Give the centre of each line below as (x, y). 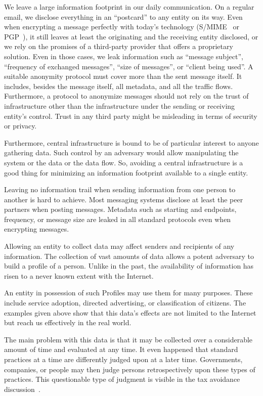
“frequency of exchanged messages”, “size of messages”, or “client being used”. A (129, 66)
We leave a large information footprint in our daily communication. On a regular (129, 7)
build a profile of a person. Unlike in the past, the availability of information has (129, 266)
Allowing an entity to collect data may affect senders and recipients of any (119, 246)
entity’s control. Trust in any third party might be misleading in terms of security (131, 116)
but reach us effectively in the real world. (68, 322)
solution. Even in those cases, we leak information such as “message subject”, (124, 56)
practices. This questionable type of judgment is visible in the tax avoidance (122, 379)
